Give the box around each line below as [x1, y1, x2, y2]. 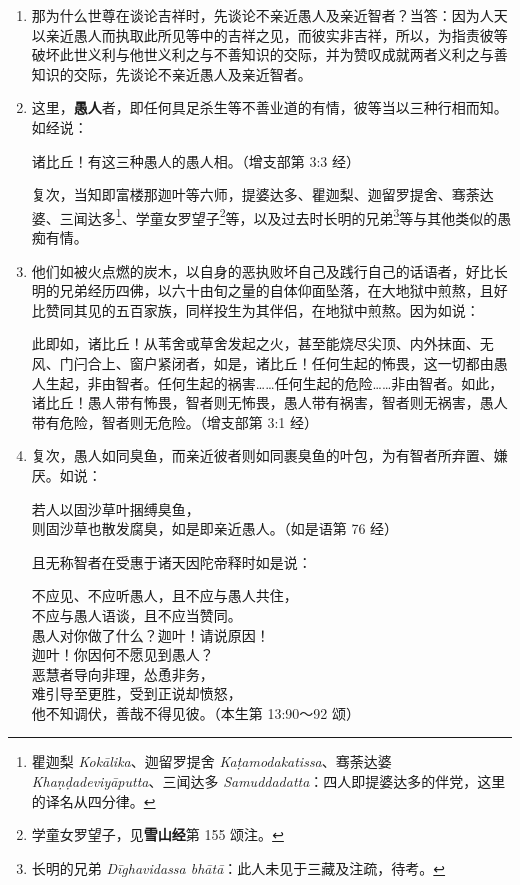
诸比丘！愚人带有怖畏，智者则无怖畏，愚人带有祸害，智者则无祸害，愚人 [31, 392, 508, 413]
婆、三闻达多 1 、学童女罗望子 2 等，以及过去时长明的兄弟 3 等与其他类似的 [31, 204, 498, 228]
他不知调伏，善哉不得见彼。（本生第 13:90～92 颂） [31, 702, 361, 723]
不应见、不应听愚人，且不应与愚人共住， [31, 585, 298, 606]
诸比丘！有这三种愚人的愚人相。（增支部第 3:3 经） [31, 150, 361, 171]
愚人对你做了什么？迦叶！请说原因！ [31, 624, 270, 645]
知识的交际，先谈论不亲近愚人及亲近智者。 [31, 63, 312, 84]
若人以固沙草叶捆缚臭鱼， [31, 498, 200, 519]
